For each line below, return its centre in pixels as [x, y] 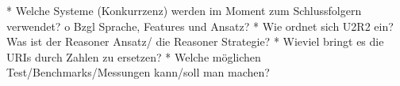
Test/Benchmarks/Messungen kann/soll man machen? [138, 72]
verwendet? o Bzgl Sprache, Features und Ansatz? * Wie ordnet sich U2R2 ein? [200, 26]
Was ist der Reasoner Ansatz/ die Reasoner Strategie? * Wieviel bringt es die [195, 41]
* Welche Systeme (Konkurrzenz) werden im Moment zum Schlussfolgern [184, 10]
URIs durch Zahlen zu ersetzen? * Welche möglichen [134, 56]
